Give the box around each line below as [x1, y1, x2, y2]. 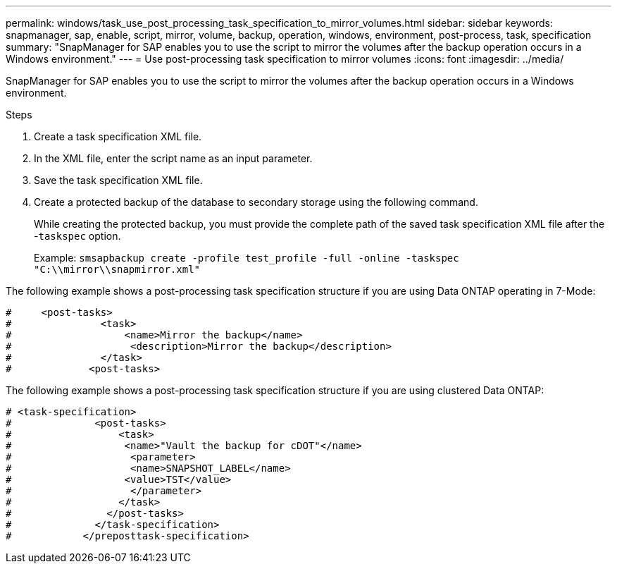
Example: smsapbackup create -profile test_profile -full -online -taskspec [34, 252, 459, 264]
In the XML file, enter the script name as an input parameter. [34, 152, 313, 164]
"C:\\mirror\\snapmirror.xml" [34, 264, 201, 275]
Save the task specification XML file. [34, 174, 203, 186]
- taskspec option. [34, 230, 121, 242]
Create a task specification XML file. [34, 130, 202, 142]
